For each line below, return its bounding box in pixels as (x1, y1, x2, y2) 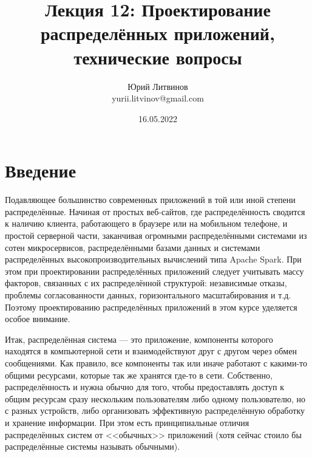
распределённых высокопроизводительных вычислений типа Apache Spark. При (5, 253, 302, 266)
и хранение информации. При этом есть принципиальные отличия (5, 416, 249, 428)
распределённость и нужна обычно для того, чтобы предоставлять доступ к (5, 380, 284, 393)
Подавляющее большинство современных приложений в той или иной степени (5, 193, 296, 206)
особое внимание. (5, 312, 70, 325)
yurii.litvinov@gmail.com (112, 92, 204, 105)
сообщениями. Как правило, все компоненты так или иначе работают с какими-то (5, 356, 307, 369)
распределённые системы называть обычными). (5, 440, 180, 453)
